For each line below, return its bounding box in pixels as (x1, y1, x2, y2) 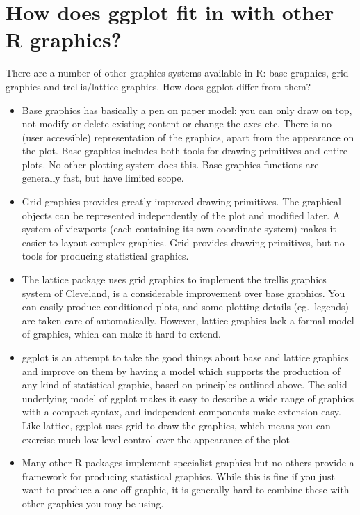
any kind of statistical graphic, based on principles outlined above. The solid (22, 377, 347, 392)
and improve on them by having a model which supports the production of (22, 363, 341, 378)
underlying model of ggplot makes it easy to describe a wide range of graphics (22, 390, 354, 405)
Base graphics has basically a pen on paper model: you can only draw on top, (22, 102, 352, 117)
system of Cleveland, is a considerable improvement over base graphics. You (22, 285, 345, 300)
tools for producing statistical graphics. (22, 248, 189, 263)
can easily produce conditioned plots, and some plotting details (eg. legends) (22, 299, 350, 314)
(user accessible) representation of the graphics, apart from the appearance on (22, 129, 354, 144)
